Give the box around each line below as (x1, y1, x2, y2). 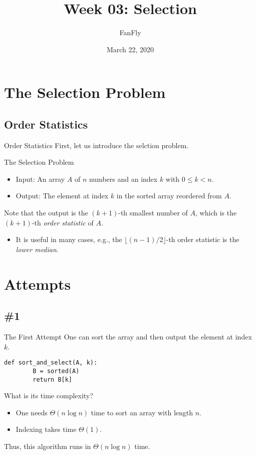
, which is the (195, 207, 237, 218)
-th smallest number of (118, 207, 188, 218)
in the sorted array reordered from (116, 190, 222, 201)
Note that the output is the (4, 207, 88, 218)
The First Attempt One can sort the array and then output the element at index (4, 331, 252, 342)
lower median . (16, 244, 59, 254)
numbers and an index (89, 173, 158, 184)
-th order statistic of (32, 217, 94, 227)
